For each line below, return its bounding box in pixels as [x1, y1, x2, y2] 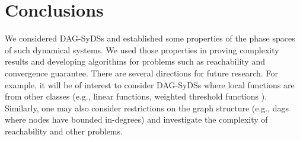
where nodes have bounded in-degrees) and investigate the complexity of [5, 113, 268, 126]
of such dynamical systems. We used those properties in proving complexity [5, 43, 279, 56]
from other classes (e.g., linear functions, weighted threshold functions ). [5, 90, 267, 102]
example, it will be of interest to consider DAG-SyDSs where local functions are [5, 78, 295, 91]
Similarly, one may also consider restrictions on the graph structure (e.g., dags [5, 101, 289, 114]
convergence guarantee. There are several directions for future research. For [5, 66, 278, 79]
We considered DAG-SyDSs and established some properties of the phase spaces [5, 32, 295, 44]
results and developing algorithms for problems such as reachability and [5, 55, 265, 68]
